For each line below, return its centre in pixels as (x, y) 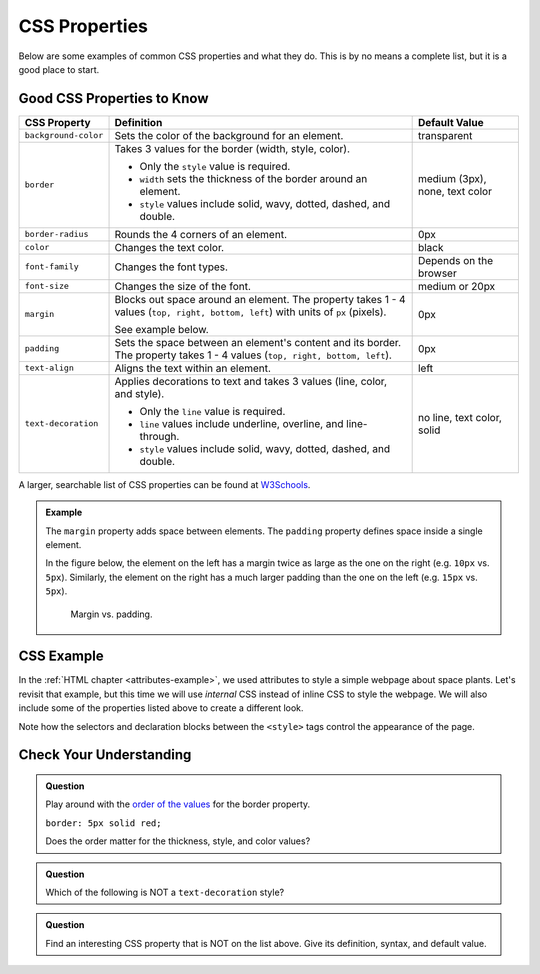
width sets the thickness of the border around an (253, 178)
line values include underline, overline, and (241, 423)
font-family (51, 266)
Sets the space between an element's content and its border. (258, 342)
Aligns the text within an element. (193, 368)
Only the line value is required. (212, 411)
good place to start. (59, 69)
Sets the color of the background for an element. (229, 135)
